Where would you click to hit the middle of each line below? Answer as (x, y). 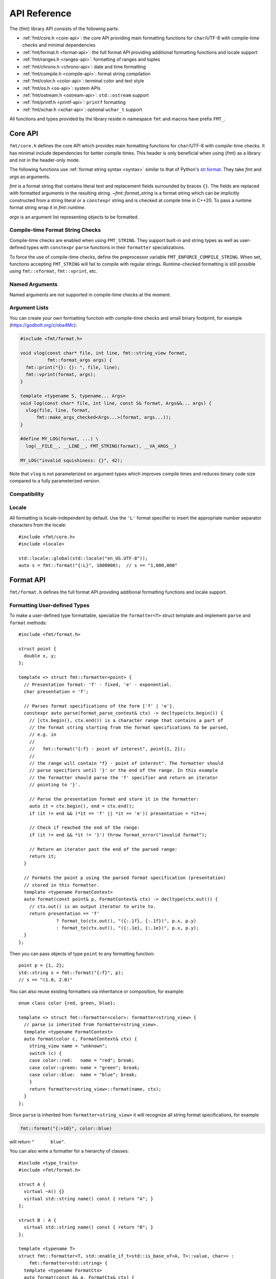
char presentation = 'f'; (56, 692)
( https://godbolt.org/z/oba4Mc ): (43, 325)
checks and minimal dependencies (59, 45)
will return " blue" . (38, 1141)
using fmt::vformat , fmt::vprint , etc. (53, 271)
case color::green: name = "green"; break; (84, 1067)
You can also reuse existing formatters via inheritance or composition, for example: (97, 991)
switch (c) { (45, 1053)
